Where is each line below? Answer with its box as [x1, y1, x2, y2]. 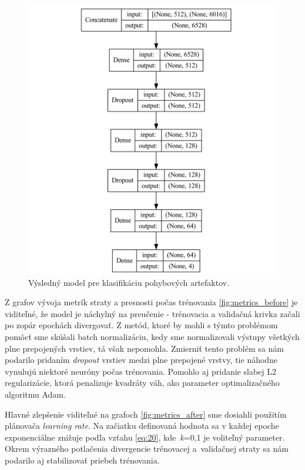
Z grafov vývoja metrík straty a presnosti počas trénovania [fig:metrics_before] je [5, 296, 298, 308]
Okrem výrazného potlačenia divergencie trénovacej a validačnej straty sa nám [5, 442, 289, 455]
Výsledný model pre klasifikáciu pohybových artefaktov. [28, 276, 230, 288]
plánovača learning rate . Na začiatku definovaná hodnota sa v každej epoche [5, 419, 279, 432]
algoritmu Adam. [5, 388, 66, 400]
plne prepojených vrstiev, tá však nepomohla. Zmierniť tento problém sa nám [5, 342, 284, 354]
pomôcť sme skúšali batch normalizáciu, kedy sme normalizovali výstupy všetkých [5, 330, 300, 342]
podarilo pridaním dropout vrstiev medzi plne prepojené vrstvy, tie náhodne [5, 354, 278, 366]
